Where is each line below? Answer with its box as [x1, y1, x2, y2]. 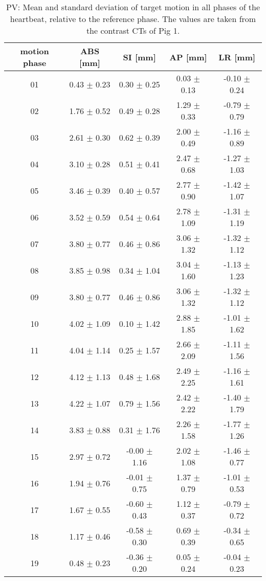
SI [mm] [123, 51, 156, 63]
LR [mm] [218, 51, 256, 63]
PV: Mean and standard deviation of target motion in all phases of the [6, 1, 260, 13]
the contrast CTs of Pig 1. [86, 25, 180, 36]
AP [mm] [169, 51, 207, 63]
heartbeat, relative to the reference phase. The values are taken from [10, 13, 256, 25]
